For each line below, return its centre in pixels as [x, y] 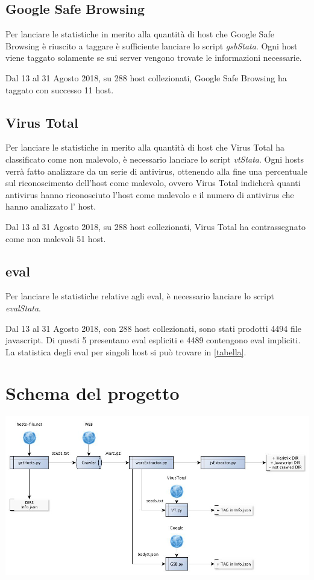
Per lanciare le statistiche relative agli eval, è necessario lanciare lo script [140, 296]
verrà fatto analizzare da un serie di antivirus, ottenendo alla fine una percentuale [156, 171]
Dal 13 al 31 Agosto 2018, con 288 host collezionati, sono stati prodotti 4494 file [153, 328]
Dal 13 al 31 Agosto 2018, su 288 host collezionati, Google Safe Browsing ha [146, 77]
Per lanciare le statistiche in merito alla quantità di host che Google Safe [140, 34]
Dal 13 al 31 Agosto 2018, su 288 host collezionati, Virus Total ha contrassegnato [156, 226]
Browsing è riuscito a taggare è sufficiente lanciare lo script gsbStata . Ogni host [152, 45]
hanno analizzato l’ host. [51, 206]
